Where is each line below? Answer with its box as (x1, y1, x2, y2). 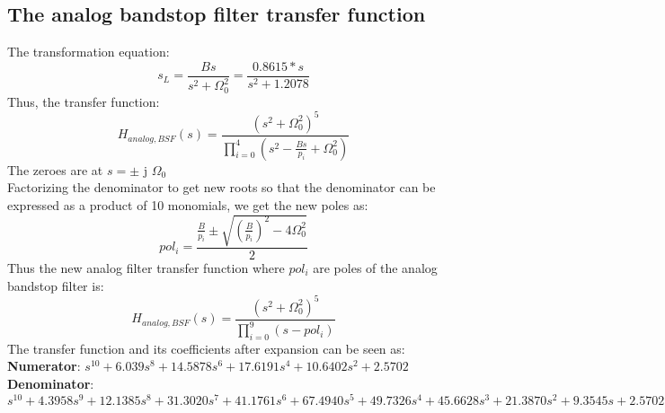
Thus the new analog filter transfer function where (7, 258, 285, 277)
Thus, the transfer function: (7, 92, 160, 110)
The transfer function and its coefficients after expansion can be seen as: (7, 338, 405, 357)
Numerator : (7, 356, 81, 375)
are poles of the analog (313, 258, 438, 277)
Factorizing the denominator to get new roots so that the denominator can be (7, 178, 436, 197)
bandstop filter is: (7, 276, 104, 294)
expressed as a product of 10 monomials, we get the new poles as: (7, 195, 368, 214)
